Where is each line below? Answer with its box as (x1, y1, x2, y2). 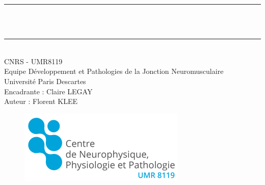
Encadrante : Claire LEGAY (4, 86, 93, 96)
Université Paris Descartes (4, 75, 86, 86)
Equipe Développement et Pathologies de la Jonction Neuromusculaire (4, 66, 224, 76)
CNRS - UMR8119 (4, 56, 63, 66)
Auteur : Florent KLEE (4, 96, 77, 107)
